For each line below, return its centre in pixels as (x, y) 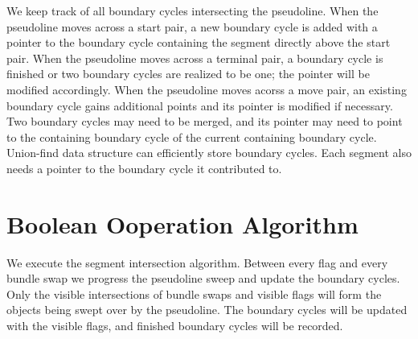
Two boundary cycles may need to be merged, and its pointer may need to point (205, 121)
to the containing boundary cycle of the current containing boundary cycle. (192, 136)
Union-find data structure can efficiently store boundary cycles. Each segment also (209, 153)
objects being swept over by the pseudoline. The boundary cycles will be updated (207, 310)
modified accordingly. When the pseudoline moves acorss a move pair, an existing (207, 89)
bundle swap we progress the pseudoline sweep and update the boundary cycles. (203, 278)
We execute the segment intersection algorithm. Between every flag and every (197, 262)
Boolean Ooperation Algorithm (182, 223)
